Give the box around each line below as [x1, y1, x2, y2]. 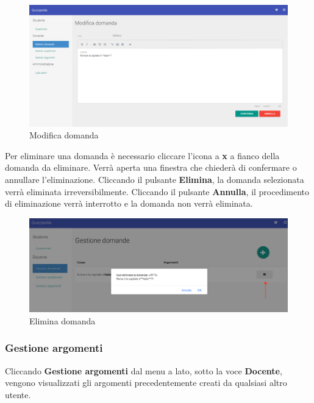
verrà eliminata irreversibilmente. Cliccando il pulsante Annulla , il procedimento [5, 185, 310, 198]
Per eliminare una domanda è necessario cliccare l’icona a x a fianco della [5, 149, 280, 162]
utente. [5, 388, 31, 401]
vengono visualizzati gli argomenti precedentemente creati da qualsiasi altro [5, 376, 287, 389]
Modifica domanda [29, 129, 99, 141]
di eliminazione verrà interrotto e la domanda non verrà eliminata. [5, 197, 253, 210]
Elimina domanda [29, 314, 96, 327]
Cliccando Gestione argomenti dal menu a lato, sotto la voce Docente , [5, 364, 282, 377]
